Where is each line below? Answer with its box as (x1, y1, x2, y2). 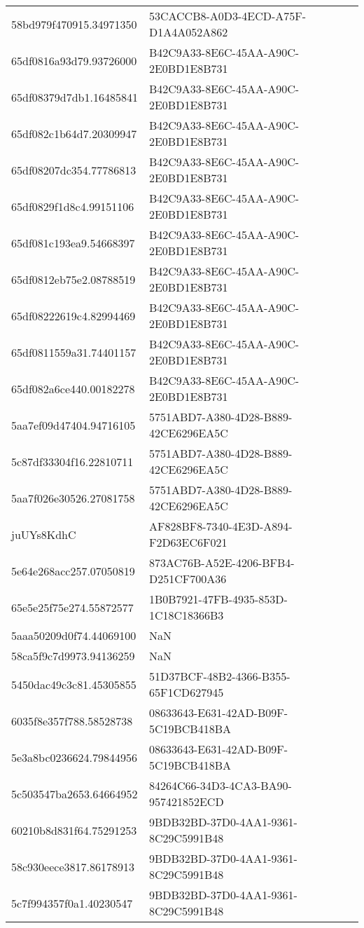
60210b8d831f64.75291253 (11, 821, 137, 838)
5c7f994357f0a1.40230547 (11, 894, 133, 911)
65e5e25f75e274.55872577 (11, 599, 134, 615)
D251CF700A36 (148, 571, 227, 587)
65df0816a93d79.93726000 (11, 52, 137, 69)
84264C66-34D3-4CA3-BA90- (148, 777, 292, 793)
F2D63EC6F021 (148, 534, 227, 550)
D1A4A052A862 (148, 24, 228, 40)
